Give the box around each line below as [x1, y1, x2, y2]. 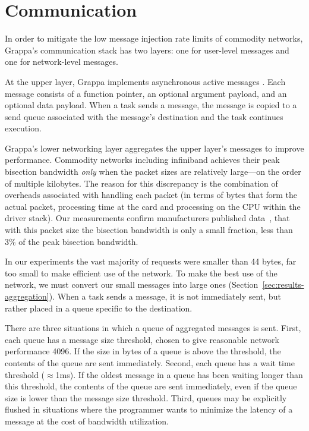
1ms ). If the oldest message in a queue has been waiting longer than [55, 368, 303, 380]
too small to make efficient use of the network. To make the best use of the [5, 266, 278, 279]
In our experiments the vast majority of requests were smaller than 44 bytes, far [5, 255, 297, 268]
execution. [5, 122, 42, 134]
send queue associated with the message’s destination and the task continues [5, 110, 283, 122]
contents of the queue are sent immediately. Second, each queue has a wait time [5, 356, 295, 369]
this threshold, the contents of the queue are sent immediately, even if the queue [5, 380, 297, 392]
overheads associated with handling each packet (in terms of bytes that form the [5, 188, 298, 201]
